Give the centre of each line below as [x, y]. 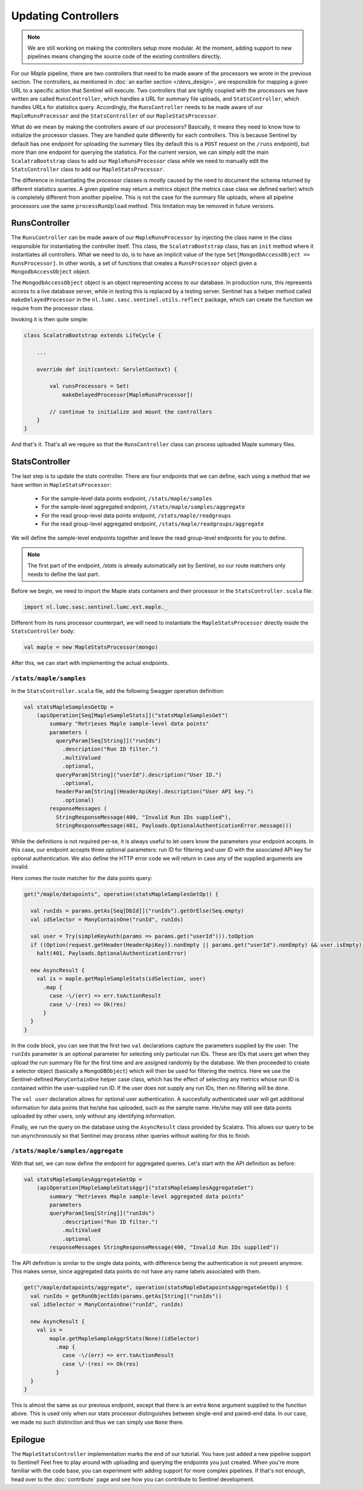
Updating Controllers [65, 16]
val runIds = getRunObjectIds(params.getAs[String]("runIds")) [126, 1296]
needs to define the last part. [64, 574]
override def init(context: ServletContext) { [107, 369]
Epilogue [28, 1439]
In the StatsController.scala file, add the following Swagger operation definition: [118, 690]
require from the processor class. [53, 308]
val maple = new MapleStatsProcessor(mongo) [91, 647]
